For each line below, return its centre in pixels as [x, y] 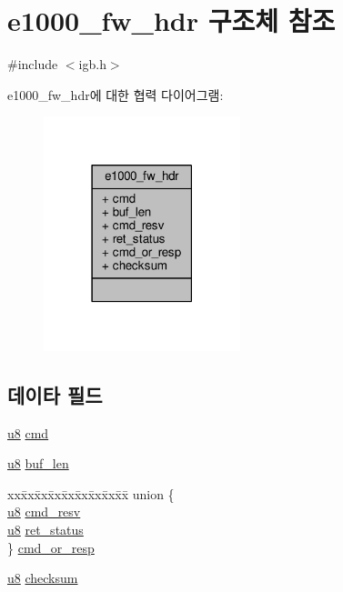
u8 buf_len [38, 463]
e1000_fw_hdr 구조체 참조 [171, 20]
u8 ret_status [45, 530]
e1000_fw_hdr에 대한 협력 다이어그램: [116, 94]
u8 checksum [43, 578]
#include [33, 64]
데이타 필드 [55, 394]
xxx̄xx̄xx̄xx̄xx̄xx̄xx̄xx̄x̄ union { [91, 493]
